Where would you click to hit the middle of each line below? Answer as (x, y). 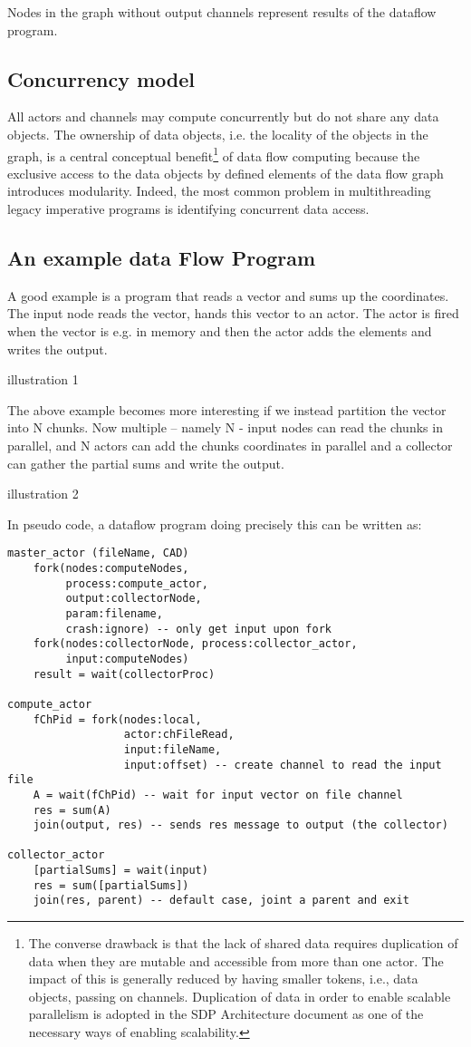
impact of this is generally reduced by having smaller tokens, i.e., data (223, 979)
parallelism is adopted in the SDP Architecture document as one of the (226, 1014)
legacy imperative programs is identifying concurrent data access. (188, 209)
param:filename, (114, 613)
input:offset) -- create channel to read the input (283, 765)
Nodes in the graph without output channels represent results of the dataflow (222, 12)
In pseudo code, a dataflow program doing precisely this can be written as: (215, 523)
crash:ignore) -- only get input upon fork (198, 629)
